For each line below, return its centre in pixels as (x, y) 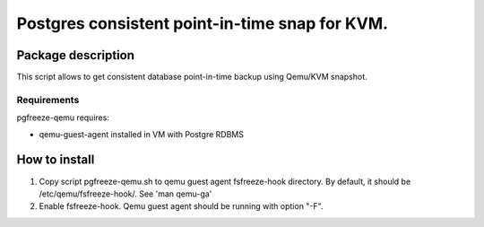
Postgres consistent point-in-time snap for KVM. (203, 23)
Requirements (48, 100)
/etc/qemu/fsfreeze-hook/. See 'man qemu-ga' (125, 194)
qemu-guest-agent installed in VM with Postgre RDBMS (141, 134)
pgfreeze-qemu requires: (63, 118)
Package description (75, 55)
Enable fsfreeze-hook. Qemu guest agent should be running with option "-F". (181, 206)
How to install (56, 160)
